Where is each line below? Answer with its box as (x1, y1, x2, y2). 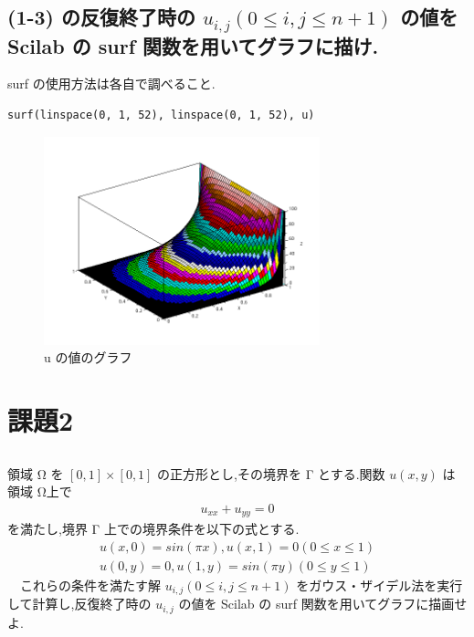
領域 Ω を (7, 464, 64, 483)
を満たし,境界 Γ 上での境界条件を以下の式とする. (7, 519, 300, 538)
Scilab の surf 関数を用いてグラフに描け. (7, 31, 379, 59)
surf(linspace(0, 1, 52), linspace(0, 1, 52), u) (7, 108, 315, 121)
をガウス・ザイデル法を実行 (296, 575, 463, 594)
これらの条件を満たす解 (19, 575, 161, 594)
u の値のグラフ (44, 348, 132, 367)
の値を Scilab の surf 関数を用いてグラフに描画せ (178, 594, 468, 613)
